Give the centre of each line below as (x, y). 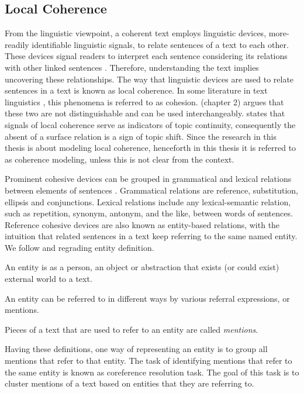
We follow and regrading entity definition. (80, 247)
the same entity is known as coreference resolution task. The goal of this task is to (152, 372)
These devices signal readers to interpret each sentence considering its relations (146, 56)
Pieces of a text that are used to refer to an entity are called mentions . (132, 329)
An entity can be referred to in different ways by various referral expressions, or (147, 298)
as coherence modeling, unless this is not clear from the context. (120, 159)
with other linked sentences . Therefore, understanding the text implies (132, 67)
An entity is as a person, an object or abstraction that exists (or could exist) (142, 267)
